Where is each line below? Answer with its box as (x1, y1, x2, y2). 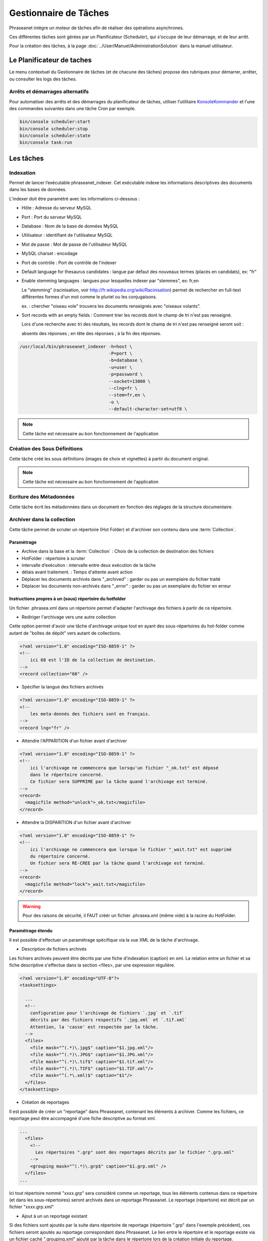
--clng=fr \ (108, 385, 137, 391)
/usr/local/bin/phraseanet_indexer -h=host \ (19, 344, 133, 349)
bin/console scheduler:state (19, 133, 91, 138)
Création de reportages (21, 1100, 69, 1105)
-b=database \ (108, 357, 143, 363)
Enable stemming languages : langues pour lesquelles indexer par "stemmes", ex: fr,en (21, 278, 199, 284)
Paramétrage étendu (9, 928, 53, 934)
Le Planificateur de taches (9, 56, 92, 65)
